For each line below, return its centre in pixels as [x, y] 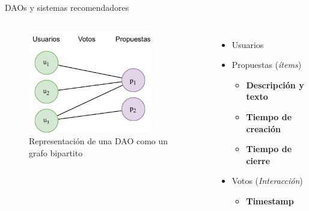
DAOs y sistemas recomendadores [67, 7]
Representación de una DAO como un [99, 141]
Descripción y [275, 84]
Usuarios [248, 44]
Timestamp [270, 200]
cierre [258, 160]
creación [264, 128]
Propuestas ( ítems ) [267, 65]
